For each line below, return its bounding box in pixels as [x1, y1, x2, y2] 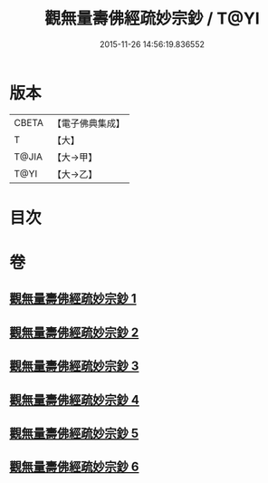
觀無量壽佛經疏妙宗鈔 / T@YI [44, 8, 260, 29]
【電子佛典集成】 [52, 117, 125, 130]
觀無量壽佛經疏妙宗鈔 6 [9, 459, 139, 475]
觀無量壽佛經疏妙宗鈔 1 [9, 291, 138, 306]
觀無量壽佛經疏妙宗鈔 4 [9, 391, 140, 408]
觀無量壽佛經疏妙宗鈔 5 [9, 426, 139, 441]
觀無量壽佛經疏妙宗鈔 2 [9, 324, 139, 340]
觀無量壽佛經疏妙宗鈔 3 [9, 359, 139, 374]
